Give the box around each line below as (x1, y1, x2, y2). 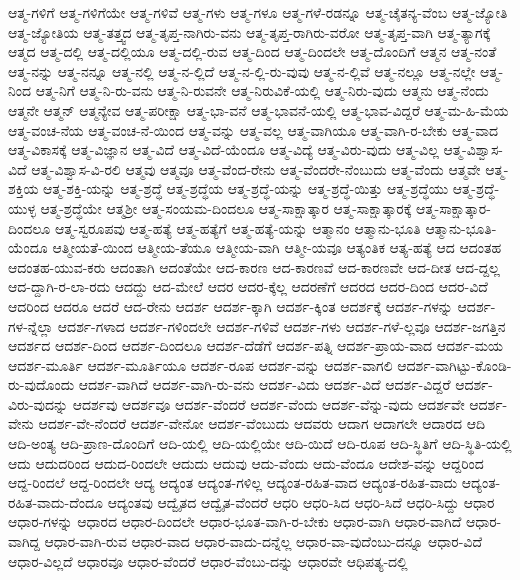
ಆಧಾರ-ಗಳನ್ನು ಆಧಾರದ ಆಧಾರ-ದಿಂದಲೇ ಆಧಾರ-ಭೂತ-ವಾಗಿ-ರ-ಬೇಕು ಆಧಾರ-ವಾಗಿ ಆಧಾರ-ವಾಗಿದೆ (8, 511, 462, 532)
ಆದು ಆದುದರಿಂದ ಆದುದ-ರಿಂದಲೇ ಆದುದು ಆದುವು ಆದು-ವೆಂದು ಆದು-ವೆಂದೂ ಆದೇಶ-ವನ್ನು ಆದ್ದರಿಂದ (8, 452, 484, 473)
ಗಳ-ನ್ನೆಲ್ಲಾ (8, 315, 54, 336)
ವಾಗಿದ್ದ (8, 531, 40, 552)
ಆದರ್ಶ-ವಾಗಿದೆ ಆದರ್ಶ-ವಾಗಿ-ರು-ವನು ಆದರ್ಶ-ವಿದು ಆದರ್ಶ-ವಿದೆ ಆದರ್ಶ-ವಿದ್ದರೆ (78, 374, 451, 395)
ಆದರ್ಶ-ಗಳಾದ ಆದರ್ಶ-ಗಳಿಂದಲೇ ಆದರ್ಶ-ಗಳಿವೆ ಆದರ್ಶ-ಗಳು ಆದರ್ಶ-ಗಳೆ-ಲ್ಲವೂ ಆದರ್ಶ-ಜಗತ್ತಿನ (57, 315, 506, 336)
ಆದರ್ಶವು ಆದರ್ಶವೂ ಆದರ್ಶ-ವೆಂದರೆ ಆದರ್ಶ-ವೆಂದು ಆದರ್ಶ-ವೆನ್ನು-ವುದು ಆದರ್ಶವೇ (72, 393, 465, 414)
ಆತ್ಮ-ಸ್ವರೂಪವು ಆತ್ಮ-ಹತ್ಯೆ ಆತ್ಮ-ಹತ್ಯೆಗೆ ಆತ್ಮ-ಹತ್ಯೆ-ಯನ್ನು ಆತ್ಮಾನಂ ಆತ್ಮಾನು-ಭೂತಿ (54, 217, 421, 238)
